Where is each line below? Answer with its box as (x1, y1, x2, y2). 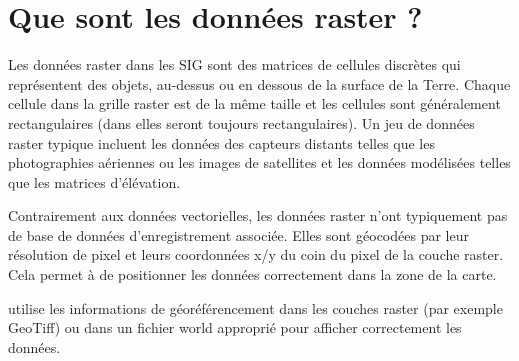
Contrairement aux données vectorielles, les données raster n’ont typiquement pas (8, 205, 508, 226)
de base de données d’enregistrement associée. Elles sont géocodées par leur (8, 224, 469, 245)
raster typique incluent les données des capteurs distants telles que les (8, 132, 435, 153)
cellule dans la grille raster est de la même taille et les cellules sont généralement (8, 93, 501, 114)
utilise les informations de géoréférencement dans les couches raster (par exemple (8, 297, 503, 318)
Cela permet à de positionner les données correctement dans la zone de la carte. (8, 264, 497, 285)
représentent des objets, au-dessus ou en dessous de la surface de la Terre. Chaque (8, 73, 511, 94)
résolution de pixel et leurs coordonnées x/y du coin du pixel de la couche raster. (8, 244, 504, 265)
